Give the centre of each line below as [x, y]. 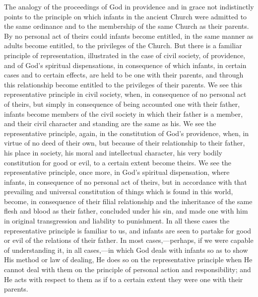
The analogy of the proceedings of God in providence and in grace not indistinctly [129, 6]
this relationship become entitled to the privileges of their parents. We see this [123, 84]
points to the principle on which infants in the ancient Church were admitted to [126, 16]
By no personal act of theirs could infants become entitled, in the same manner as [129, 36]
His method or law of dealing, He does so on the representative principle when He [128, 260]
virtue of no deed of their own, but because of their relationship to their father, [125, 143]
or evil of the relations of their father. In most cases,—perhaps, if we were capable [129, 240]
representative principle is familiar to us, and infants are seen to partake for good [128, 230]
